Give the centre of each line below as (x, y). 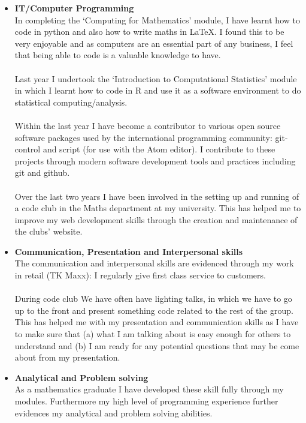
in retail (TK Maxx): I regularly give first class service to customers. (140, 275)
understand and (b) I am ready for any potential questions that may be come (157, 345)
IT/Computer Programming (74, 8)
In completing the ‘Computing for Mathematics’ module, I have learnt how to (157, 19)
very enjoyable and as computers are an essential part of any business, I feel (154, 43)
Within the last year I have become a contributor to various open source (148, 125)
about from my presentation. (67, 357)
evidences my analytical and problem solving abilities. (113, 412)
